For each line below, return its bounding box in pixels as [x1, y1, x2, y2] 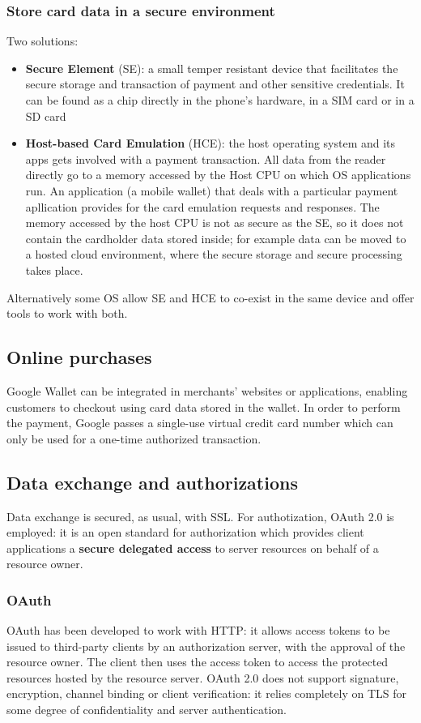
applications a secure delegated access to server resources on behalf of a [6, 539, 379, 556]
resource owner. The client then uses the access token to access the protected [6, 653, 389, 670]
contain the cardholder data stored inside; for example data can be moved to [25, 229, 406, 246]
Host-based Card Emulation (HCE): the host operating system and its [25, 135, 396, 152]
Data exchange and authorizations [6, 469, 298, 494]
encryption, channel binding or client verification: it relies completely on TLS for [6, 685, 407, 702]
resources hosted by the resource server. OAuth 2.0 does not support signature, [6, 669, 399, 686]
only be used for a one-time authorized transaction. [6, 430, 262, 447]
